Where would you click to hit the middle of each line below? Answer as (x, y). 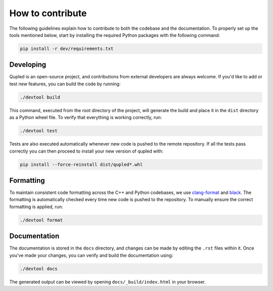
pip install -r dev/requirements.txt (67, 48)
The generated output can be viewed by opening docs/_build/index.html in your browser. (107, 282)
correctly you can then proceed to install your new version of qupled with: (86, 151)
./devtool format (41, 220)
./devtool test (39, 131)
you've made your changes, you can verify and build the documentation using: (91, 255)
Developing (28, 65)
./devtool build (40, 97)
